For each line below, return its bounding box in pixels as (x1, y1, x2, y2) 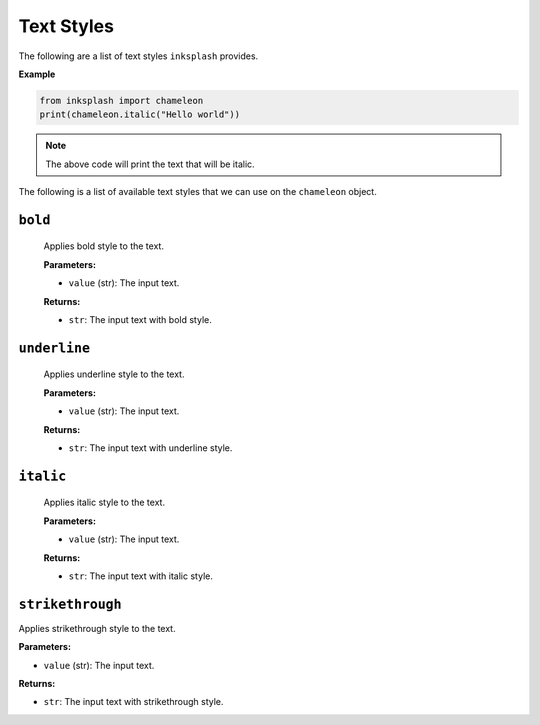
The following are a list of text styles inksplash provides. (18, 50, 259, 62)
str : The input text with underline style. (68, 442, 233, 454)
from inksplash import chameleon (39, 95, 204, 106)
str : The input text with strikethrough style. (43, 696, 224, 708)
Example (18, 68, 56, 80)
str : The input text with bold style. (68, 314, 212, 326)
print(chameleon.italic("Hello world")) (39, 109, 240, 120)
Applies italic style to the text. (43, 496, 165, 509)
